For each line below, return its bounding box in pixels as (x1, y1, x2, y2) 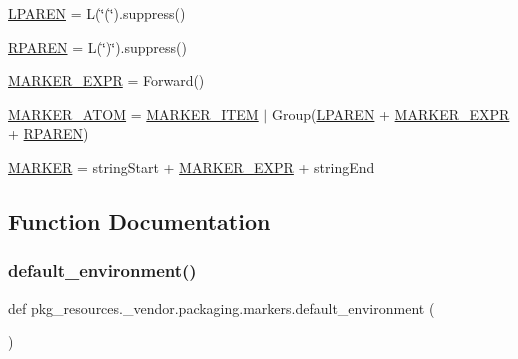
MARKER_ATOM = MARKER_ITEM (8, 103, 259, 124)
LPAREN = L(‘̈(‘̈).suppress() (8, 3, 186, 23)
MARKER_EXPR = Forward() (8, 70, 205, 91)
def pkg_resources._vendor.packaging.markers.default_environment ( (8, 297, 435, 318)
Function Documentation (8, 205, 271, 236)
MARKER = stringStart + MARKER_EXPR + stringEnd (8, 156, 375, 177)
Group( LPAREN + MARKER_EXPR (271, 103, 510, 124)
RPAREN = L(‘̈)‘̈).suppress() (8, 36, 187, 57)
